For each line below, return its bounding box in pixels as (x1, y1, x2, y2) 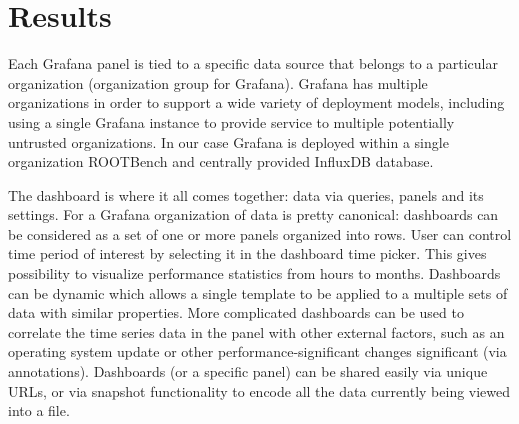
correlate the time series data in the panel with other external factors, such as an (8, 321, 505, 342)
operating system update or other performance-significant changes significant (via (8, 341, 507, 362)
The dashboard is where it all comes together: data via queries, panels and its (8, 184, 484, 205)
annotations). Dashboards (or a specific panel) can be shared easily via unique (8, 361, 488, 382)
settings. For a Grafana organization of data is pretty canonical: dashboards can (8, 204, 499, 225)
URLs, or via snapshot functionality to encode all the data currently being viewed (8, 380, 511, 401)
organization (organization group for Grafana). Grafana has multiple (8, 72, 428, 93)
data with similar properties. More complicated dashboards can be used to (8, 302, 464, 323)
